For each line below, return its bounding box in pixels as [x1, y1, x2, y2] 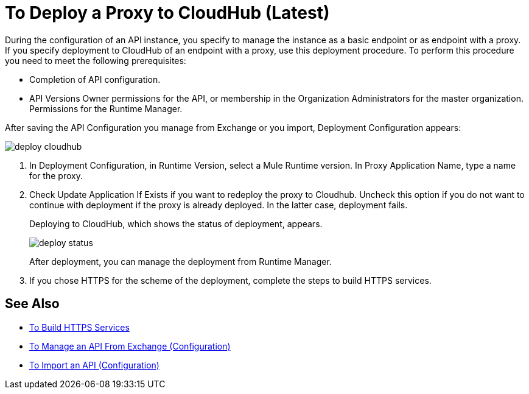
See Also [5, 296, 60, 312]
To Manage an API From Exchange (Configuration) [29, 340, 231, 351]
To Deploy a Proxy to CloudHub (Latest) [5, 2, 330, 23]
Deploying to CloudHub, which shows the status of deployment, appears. [29, 218, 323, 229]
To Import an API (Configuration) [29, 359, 159, 370]
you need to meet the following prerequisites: [5, 55, 186, 66]
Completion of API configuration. [29, 74, 161, 85]
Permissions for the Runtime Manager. [29, 103, 183, 114]
